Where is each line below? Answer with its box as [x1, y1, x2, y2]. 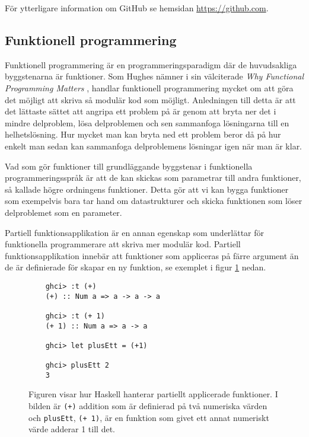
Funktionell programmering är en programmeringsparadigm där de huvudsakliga [5, 58, 297, 71]
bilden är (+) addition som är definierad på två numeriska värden [28, 400, 267, 412]
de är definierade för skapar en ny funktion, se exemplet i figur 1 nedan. [5, 261, 266, 273]
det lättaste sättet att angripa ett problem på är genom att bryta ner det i [5, 105, 276, 117]
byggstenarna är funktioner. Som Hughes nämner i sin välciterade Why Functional [5, 70, 304, 82]
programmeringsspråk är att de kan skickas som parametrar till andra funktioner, [5, 171, 301, 184]
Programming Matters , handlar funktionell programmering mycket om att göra [5, 81, 294, 94]
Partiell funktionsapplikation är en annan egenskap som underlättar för [5, 226, 265, 238]
